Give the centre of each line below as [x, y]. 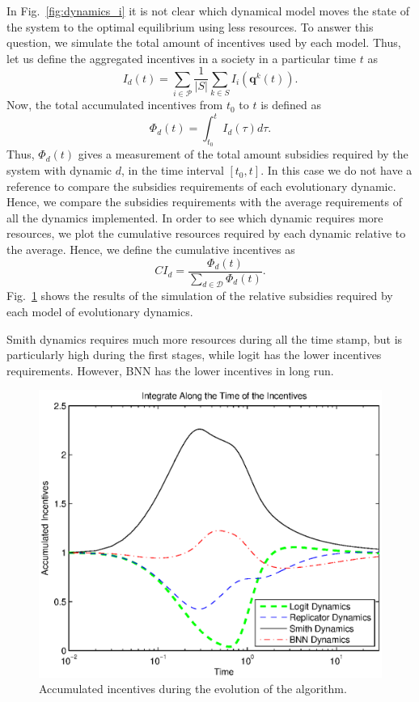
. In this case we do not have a [336, 170]
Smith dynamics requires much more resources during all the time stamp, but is [205, 338]
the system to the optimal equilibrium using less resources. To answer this [190, 26]
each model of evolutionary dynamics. [100, 312]
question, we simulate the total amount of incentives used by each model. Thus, [204, 42]
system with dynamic [59, 170]
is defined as [291, 105]
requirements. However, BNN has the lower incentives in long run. [170, 370]
